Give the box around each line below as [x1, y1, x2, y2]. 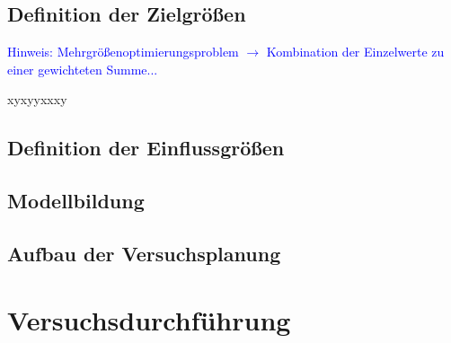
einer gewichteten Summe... [7, 59, 158, 78]
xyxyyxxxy [7, 90, 67, 109]
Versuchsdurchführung [7, 301, 291, 338]
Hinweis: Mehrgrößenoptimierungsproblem [7, 42, 239, 61]
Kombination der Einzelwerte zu [266, 42, 445, 61]
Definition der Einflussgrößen [7, 134, 285, 162]
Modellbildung [7, 187, 145, 215]
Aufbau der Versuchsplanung [7, 239, 281, 267]
